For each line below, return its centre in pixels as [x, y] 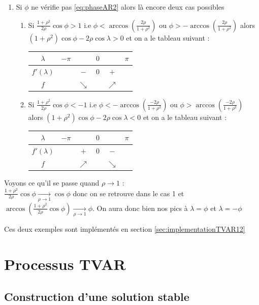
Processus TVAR [65, 264]
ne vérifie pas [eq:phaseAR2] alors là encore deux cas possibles [128, 7]
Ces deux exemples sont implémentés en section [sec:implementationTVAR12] [125, 229]
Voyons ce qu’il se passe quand [52, 183]
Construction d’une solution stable [97, 296]
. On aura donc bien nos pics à [140, 208]
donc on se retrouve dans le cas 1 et [128, 193]
